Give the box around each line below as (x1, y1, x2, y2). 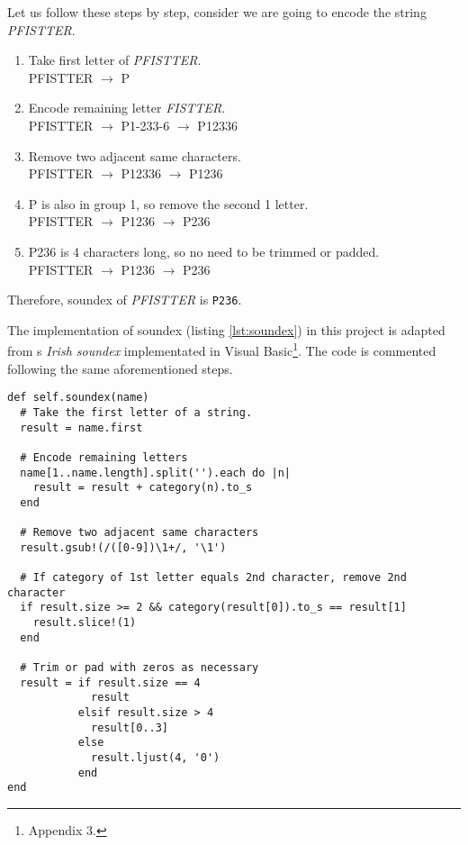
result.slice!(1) (32, 616, 137, 630)
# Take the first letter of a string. (20, 405, 253, 419)
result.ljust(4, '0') (91, 750, 220, 764)
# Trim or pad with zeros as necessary (20, 661, 259, 675)
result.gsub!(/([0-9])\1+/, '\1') (20, 541, 227, 554)
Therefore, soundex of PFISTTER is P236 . (7, 290, 242, 309)
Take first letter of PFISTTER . (28, 50, 202, 69)
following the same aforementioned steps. (7, 359, 233, 377)
